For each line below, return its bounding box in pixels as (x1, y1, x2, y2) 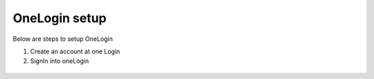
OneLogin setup (12, 10, 107, 26)
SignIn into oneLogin (30, 57, 89, 65)
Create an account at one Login (30, 47, 121, 55)
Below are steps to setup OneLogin (12, 35, 114, 43)
